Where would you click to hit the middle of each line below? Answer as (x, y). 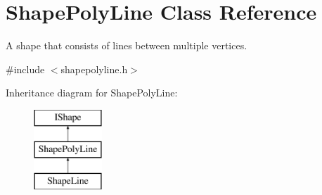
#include (25, 69)
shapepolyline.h (94, 69)
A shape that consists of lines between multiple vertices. (127, 45)
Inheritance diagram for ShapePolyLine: (92, 93)
